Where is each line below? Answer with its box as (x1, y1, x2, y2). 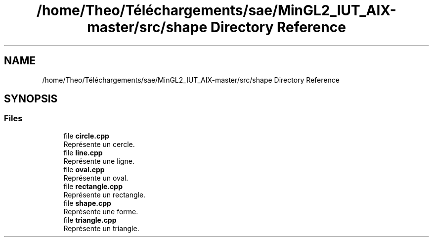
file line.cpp (63, 148, 103, 157)
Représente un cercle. (63, 140, 135, 148)
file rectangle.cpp (63, 182, 123, 191)
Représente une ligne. (63, 156, 134, 165)
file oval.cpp (63, 165, 105, 174)
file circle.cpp (63, 131, 109, 140)
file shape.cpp (63, 198, 111, 207)
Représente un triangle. (63, 224, 139, 233)
